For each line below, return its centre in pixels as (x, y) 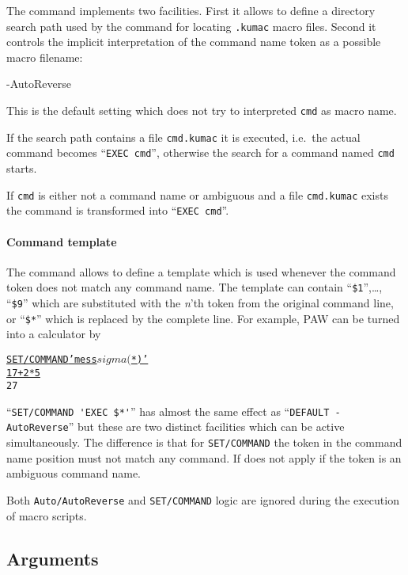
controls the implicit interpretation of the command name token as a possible (194, 42)
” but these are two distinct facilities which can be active (206, 426)
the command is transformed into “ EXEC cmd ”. (118, 210)
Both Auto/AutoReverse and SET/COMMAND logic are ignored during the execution (203, 499)
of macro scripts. (47, 515)
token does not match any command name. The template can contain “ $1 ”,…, (195, 287)
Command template (62, 241)
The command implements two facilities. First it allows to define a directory (191, 10)
